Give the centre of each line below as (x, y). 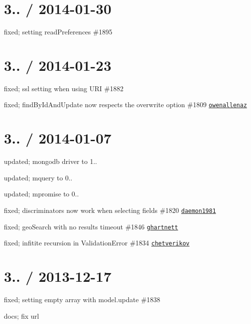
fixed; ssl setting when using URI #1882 (64, 88)
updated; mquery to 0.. (38, 177)
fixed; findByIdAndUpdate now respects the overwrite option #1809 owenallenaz (125, 105)
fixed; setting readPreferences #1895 (58, 32)
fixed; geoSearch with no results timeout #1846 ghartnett (91, 226)
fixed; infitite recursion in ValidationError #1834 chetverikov (97, 243)
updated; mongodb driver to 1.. (51, 161)
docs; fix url (22, 316)
